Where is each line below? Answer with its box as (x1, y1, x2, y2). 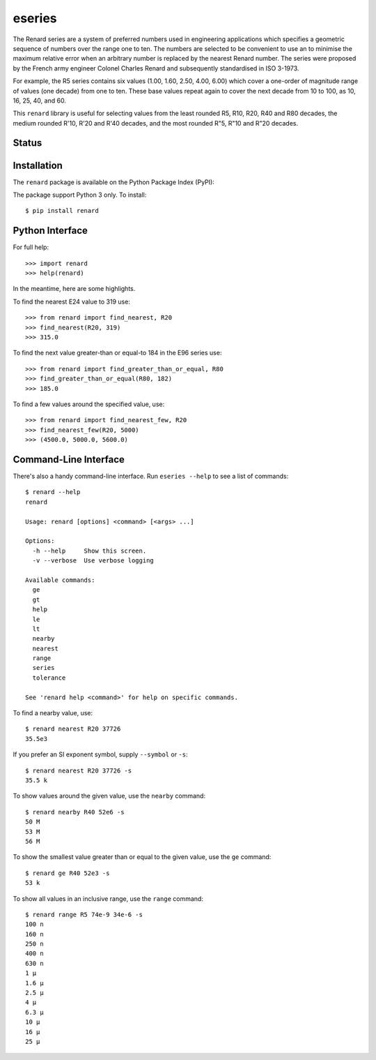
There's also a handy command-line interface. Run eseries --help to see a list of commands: (13, 472, 289, 481)
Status (13, 137, 42, 149)
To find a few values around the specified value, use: (13, 400, 165, 408)
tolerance (32, 673, 66, 682)
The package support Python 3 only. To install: (13, 191, 147, 199)
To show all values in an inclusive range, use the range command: (13, 894, 203, 903)
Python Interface (13, 225, 88, 237)
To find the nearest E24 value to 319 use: (13, 297, 130, 306)
